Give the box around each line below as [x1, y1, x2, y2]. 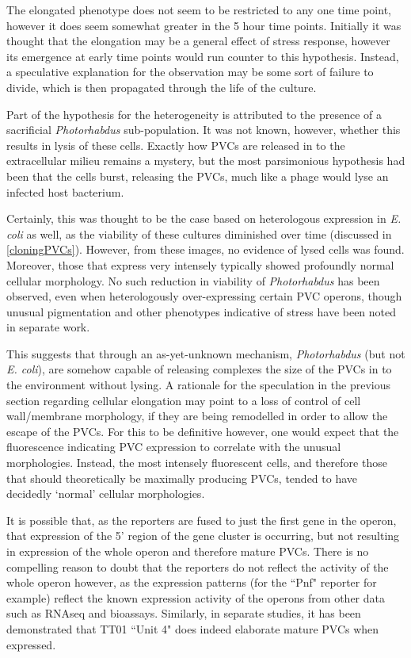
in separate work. [6, 319, 90, 335]
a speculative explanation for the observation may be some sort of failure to [6, 63, 374, 80]
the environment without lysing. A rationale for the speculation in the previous [6, 377, 390, 393]
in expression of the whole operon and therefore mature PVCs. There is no [6, 543, 369, 559]
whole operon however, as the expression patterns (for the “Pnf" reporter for [6, 574, 377, 591]
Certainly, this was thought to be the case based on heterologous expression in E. [6, 210, 401, 227]
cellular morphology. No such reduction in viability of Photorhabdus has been [6, 272, 380, 289]
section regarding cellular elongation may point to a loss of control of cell [6, 392, 361, 408]
